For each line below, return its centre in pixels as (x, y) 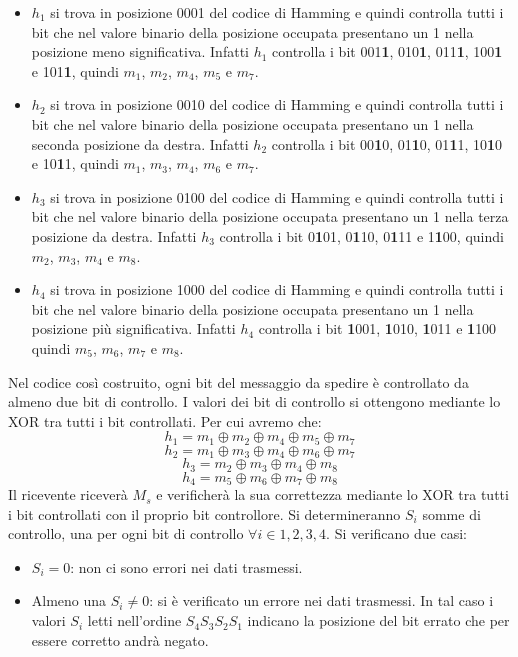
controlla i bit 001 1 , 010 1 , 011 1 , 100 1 (387, 51)
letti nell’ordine (134, 620)
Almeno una (69, 600)
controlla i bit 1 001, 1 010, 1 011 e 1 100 (377, 328)
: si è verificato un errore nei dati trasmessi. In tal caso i (321, 600)
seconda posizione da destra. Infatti (140, 143)
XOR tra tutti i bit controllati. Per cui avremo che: (165, 420)
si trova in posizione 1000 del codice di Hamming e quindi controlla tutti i (277, 289)
